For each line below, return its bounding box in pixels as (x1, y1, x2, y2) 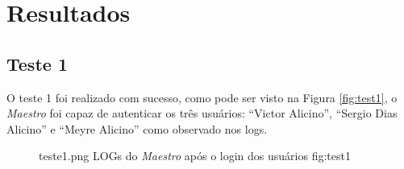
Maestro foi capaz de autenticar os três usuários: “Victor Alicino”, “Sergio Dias (6, 105, 398, 122)
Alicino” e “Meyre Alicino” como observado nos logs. (6, 120, 268, 137)
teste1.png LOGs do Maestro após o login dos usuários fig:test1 (39, 147, 351, 164)
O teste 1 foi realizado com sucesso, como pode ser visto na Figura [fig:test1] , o (6, 89, 398, 105)
